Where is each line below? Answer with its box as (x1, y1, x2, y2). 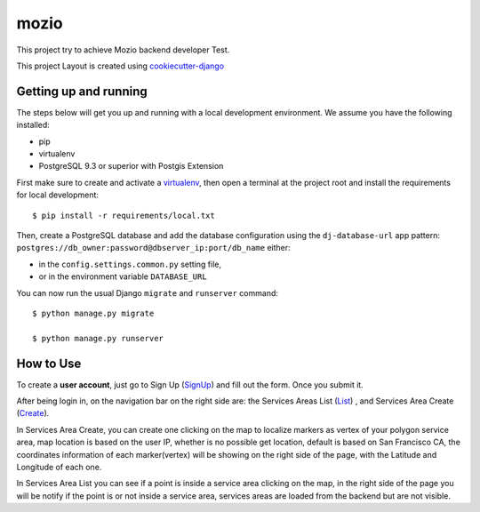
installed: (16, 120, 51, 131)
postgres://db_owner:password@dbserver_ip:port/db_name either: (16, 243, 291, 253)
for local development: (16, 189, 100, 200)
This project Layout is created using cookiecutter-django (16, 60, 225, 71)
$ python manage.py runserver (32, 333, 164, 343)
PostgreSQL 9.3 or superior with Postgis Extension (38, 161, 224, 172)
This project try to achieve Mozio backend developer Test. (16, 44, 230, 55)
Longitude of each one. (16, 461, 102, 472)
